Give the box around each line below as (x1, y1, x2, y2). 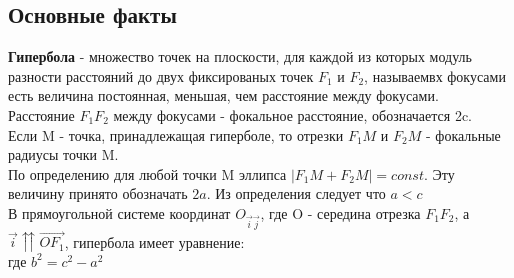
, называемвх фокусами (364, 65, 506, 86)
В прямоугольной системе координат (8, 202, 231, 223)
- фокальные (425, 124, 501, 145)
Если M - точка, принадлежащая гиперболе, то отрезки (8, 124, 344, 145)
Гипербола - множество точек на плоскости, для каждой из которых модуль (8, 46, 472, 67)
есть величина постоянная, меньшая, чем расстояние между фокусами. (8, 85, 439, 106)
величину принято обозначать (8, 183, 188, 204)
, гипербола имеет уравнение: (64, 231, 245, 252)
